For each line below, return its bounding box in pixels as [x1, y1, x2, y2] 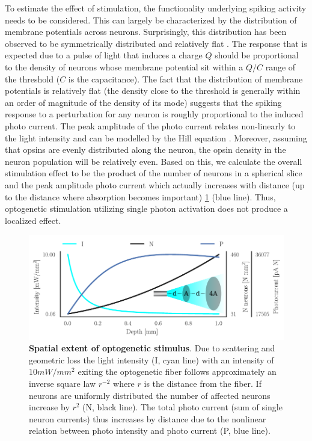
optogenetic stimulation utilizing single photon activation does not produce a [5, 202, 288, 215]
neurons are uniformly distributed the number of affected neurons [29, 389, 271, 401]
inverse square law [29, 377, 96, 389]
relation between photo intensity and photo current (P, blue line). [29, 424, 271, 437]
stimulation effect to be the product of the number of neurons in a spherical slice [5, 167, 302, 179]
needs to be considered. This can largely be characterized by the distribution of [5, 13, 297, 26]
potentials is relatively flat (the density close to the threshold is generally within [5, 84, 301, 97]
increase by [29, 401, 70, 413]
